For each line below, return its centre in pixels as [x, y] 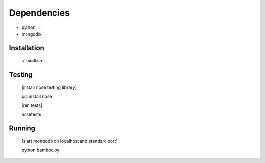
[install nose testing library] [49, 87]
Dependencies [39, 13]
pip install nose [37, 96]
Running [22, 128]
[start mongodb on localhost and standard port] [69, 141]
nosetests [31, 114]
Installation [26, 48]
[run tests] [32, 105]
